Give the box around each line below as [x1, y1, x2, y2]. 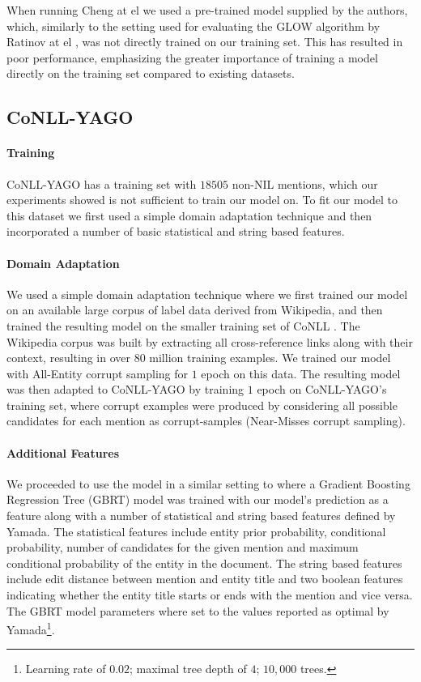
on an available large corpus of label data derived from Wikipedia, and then [6, 301, 383, 318]
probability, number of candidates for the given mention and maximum [6, 539, 359, 556]
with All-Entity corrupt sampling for [6, 364, 189, 381]
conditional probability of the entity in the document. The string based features [6, 554, 402, 571]
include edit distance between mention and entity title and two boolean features [6, 570, 403, 587]
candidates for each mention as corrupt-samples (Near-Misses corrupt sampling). [6, 412, 406, 429]
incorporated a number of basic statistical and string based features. [6, 223, 345, 240]
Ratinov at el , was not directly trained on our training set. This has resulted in [6, 33, 403, 50]
